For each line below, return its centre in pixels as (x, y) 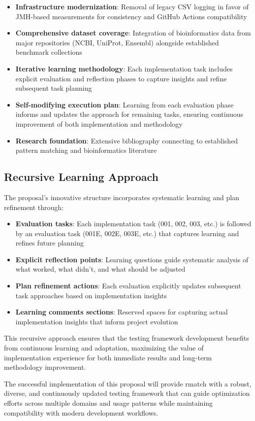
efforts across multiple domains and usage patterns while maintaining (109, 403)
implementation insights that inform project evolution (97, 321)
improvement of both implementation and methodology (99, 123)
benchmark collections (49, 52)
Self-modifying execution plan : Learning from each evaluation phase (125, 104)
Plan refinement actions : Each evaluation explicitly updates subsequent (128, 286)
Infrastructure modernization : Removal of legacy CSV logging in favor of (132, 6)
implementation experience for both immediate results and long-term (108, 357)
